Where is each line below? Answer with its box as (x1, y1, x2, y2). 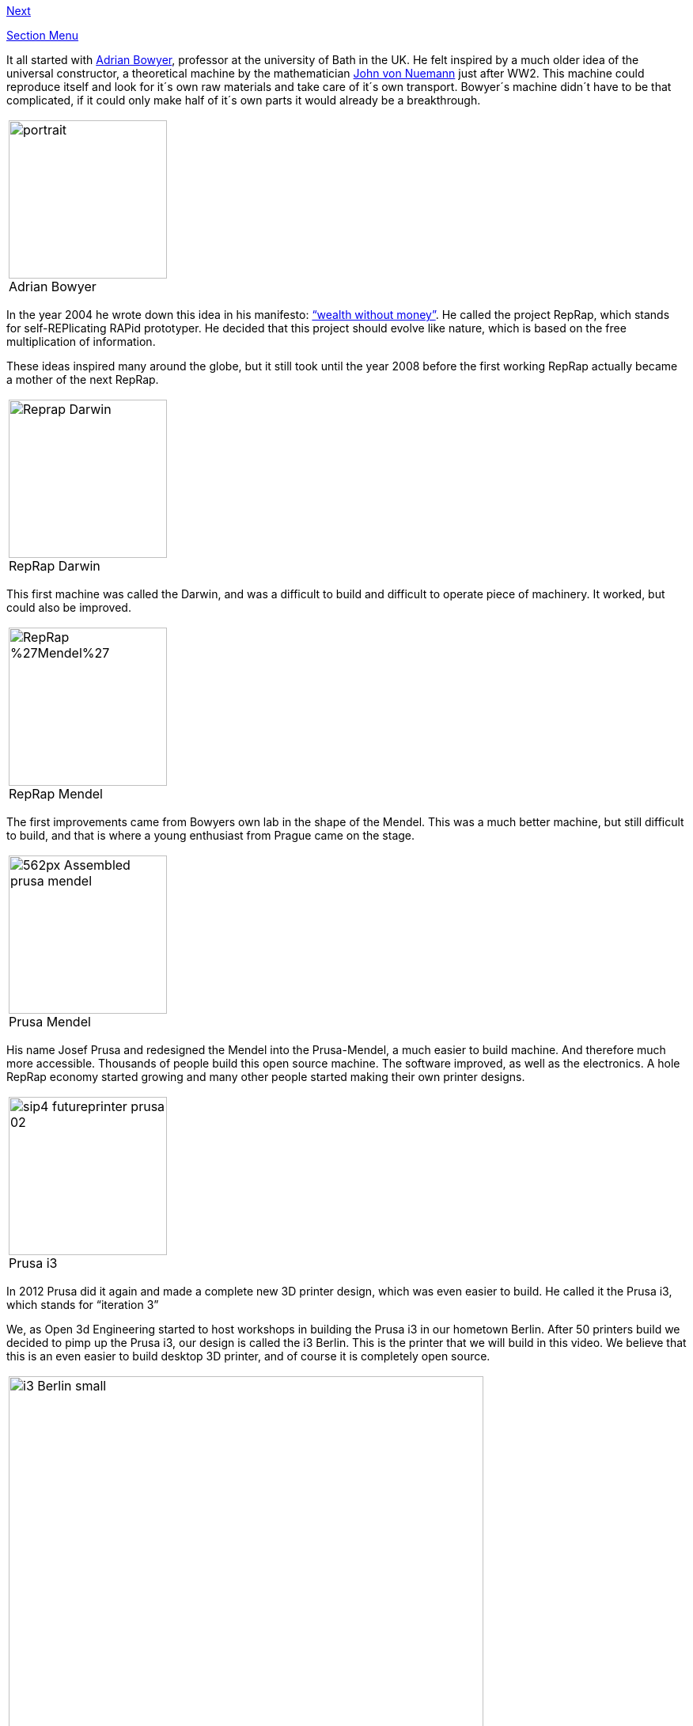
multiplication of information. (6, 335, 156, 348)
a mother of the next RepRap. (6, 373, 159, 386)
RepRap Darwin (9, 558, 100, 574)
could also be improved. (6, 601, 131, 614)
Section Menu (6, 28, 79, 42)
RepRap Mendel (9, 786, 103, 802)
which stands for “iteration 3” (6, 1298, 159, 1311)
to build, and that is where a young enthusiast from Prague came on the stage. (6, 829, 415, 842)
